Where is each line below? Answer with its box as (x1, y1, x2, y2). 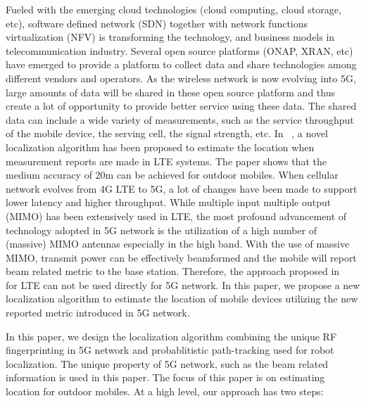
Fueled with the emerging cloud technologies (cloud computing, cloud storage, (6, 2, 341, 16)
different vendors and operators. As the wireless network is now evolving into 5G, (6, 70, 356, 85)
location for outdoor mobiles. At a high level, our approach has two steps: (6, 384, 324, 399)
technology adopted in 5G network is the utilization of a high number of (6, 222, 317, 237)
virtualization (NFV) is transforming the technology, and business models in (6, 30, 335, 44)
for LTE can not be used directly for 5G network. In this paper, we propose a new (6, 277, 360, 292)
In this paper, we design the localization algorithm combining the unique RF (6, 328, 337, 343)
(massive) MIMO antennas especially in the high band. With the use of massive (6, 236, 350, 251)
